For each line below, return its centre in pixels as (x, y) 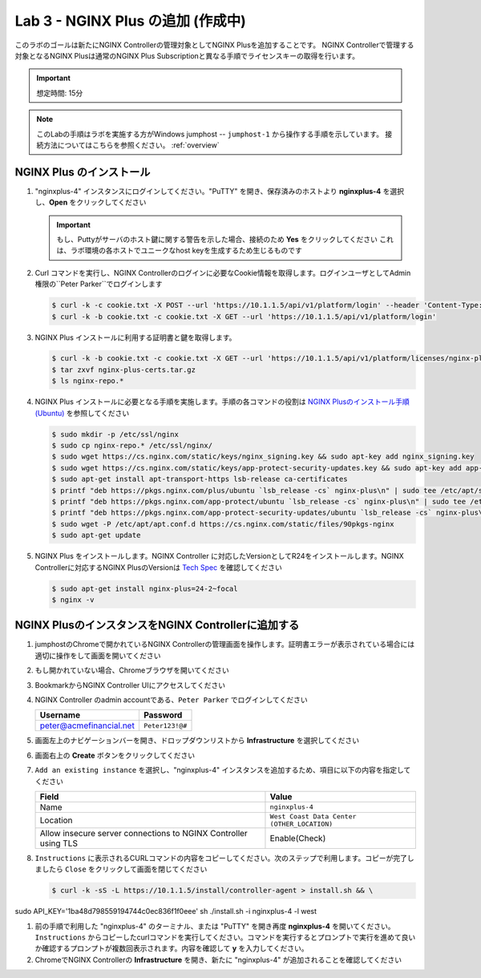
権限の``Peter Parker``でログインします (99, 284)
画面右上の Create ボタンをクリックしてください (115, 755)
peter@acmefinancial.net (87, 725)
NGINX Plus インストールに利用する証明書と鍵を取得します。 (135, 337)
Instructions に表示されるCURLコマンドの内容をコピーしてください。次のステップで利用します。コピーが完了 (221, 858)
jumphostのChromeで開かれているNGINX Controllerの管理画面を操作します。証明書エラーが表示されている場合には (225, 645)
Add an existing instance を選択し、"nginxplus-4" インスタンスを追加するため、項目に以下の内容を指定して (223, 770)
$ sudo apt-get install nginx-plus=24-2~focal (145, 588)
